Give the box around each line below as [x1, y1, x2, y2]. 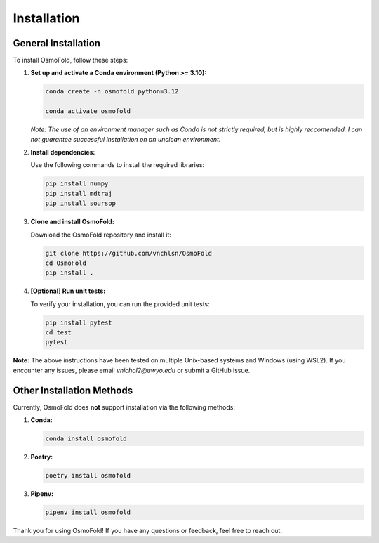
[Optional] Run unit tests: [30, 287, 106, 295]
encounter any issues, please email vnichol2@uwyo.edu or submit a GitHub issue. [13, 366, 251, 374]
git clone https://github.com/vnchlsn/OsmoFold [45, 249, 212, 257]
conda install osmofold [45, 435, 128, 443]
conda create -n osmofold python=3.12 [45, 88, 179, 96]
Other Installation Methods [13, 384, 133, 396]
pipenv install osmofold [45, 509, 131, 516]
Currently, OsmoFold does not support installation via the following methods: [13, 403, 235, 411]
